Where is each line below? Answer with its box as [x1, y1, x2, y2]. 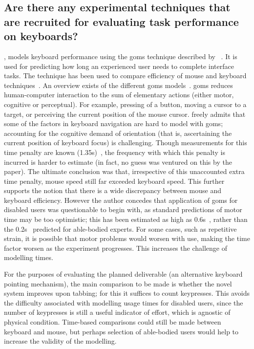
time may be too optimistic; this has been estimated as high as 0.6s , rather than [4, 214, 248, 224]
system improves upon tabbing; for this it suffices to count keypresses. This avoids [4, 288, 250, 298]
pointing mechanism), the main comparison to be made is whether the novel [4, 278, 232, 288]
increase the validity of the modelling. [4, 336, 117, 346]
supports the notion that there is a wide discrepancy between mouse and [4, 185, 221, 196]
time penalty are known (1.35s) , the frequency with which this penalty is [4, 147, 225, 157]
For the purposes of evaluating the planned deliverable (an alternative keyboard [4, 269, 243, 279]
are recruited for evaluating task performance [4, 14, 239, 29]
